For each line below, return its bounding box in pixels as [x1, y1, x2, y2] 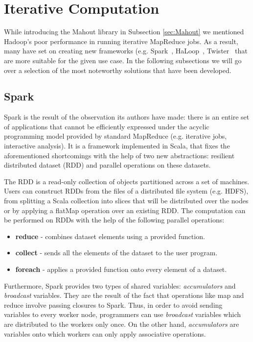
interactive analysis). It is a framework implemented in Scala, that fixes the [4, 141, 230, 151]
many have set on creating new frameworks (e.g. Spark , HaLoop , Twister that [4, 46, 248, 56]
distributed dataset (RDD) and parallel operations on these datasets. [4, 160, 211, 170]
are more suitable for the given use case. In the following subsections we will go [4, 55, 242, 65]
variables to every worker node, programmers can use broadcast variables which [4, 309, 241, 319]
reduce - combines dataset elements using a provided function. [15, 231, 205, 241]
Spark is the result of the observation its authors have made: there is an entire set [4, 112, 250, 122]
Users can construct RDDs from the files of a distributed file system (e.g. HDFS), [4, 186, 249, 196]
